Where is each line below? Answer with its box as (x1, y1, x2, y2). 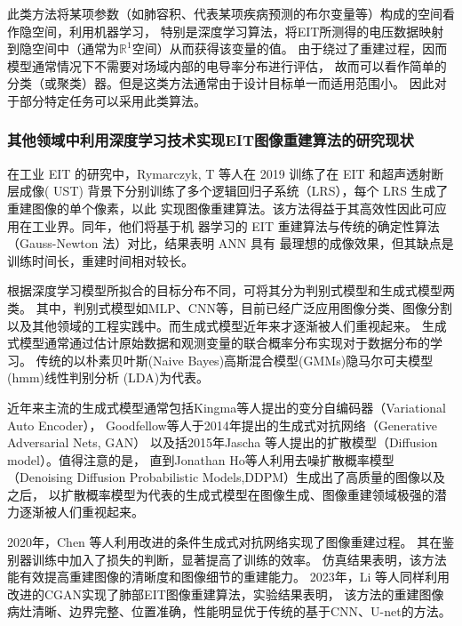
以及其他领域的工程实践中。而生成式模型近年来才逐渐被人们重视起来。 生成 (7, 316, 447, 334)
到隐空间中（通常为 (7, 39, 119, 58)
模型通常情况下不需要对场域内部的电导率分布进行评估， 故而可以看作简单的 (7, 56, 447, 75)
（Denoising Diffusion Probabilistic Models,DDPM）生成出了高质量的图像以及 (7, 468, 446, 486)
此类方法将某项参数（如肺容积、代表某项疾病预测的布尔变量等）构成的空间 (7, 4, 442, 22)
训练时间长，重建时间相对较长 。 (7, 251, 194, 269)
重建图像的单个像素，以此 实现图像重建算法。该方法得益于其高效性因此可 (7, 198, 434, 217)
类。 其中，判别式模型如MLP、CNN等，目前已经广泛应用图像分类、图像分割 (7, 298, 452, 317)
